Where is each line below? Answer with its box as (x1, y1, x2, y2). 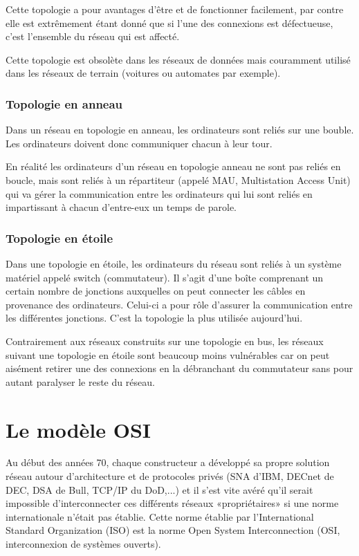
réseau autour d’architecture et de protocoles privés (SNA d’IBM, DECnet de (6, 469, 334, 483)
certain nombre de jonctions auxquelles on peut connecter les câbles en (6, 284, 306, 298)
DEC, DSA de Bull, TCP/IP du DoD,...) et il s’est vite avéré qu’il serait (6, 482, 313, 497)
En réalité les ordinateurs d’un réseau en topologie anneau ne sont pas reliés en (6, 159, 341, 174)
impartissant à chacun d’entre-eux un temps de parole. (6, 200, 237, 214)
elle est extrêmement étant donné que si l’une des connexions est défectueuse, (6, 15, 333, 30)
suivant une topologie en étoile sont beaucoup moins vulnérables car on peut (6, 347, 330, 362)
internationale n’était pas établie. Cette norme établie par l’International (6, 509, 314, 523)
